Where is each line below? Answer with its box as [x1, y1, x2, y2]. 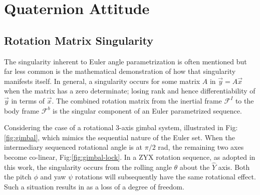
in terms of [11, 95, 45, 106]
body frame [4, 105, 40, 116]
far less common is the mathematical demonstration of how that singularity [4, 66, 236, 76]
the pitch [4, 171, 32, 182]
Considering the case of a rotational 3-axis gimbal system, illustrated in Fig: [4, 122, 238, 133]
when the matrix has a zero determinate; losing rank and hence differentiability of [4, 85, 255, 96]
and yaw [40, 171, 66, 182]
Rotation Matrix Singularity [4, 32, 154, 48]
